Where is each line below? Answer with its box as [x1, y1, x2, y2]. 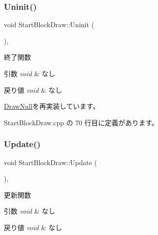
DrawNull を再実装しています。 [4, 101, 100, 111]
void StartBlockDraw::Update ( [4, 157, 97, 167]
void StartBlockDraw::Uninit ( [4, 19, 95, 30]
